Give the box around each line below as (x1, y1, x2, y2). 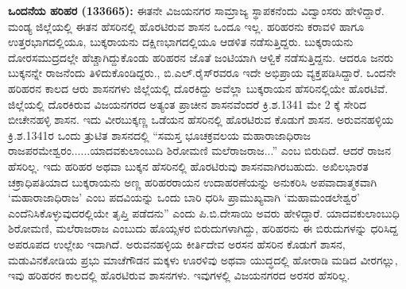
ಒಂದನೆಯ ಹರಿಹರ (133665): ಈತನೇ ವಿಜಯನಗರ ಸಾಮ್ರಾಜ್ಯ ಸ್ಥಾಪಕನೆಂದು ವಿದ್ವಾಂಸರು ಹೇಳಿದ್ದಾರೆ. (8, 2, 385, 18)
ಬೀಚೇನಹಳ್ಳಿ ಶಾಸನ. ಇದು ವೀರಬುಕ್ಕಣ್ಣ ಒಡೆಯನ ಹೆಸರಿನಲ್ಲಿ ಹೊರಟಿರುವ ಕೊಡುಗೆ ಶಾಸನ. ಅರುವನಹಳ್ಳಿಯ (8, 111, 394, 128)
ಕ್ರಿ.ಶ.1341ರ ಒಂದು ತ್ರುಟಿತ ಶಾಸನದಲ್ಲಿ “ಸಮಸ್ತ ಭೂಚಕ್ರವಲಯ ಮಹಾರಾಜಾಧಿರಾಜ (8, 126, 311, 143)
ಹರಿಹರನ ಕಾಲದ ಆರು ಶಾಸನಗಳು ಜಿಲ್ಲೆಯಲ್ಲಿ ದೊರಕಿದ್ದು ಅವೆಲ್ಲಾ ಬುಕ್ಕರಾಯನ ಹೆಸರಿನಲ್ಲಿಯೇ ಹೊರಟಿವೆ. (8, 79, 389, 96)
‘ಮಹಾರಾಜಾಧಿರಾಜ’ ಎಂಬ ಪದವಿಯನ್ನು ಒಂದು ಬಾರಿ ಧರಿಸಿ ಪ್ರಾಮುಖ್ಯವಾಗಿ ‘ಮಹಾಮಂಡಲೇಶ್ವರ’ (8, 189, 361, 206)
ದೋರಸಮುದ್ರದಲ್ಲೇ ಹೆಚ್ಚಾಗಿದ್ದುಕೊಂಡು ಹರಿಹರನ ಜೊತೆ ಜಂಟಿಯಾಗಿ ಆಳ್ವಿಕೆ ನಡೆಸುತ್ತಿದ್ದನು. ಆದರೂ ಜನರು (8, 48, 394, 65)
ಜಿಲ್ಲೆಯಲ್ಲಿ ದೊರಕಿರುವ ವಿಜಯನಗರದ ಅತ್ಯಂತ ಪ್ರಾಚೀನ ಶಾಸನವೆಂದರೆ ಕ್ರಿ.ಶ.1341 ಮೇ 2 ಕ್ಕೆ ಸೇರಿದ (8, 95, 367, 112)
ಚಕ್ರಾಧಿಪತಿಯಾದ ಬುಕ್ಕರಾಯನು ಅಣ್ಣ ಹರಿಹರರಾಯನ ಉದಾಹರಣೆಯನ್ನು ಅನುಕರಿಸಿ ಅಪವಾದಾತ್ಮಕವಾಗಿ (8, 173, 377, 190)
